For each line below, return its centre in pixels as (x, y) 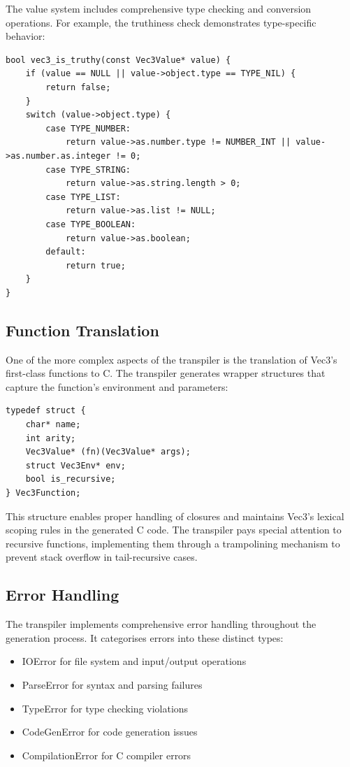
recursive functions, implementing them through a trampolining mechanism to (173, 543)
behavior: (25, 36)
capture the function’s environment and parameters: (117, 386)
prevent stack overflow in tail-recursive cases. (102, 557)
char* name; (53, 425)
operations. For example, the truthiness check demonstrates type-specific (161, 22)
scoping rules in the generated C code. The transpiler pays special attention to (174, 530)
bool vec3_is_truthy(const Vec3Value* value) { (118, 60)
